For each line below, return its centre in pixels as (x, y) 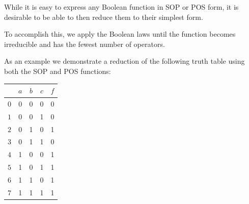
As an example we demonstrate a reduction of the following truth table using (124, 61)
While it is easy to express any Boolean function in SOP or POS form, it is (121, 7)
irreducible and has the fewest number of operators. (85, 44)
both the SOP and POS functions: (58, 71)
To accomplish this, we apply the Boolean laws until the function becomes (120, 34)
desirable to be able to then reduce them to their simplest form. (104, 17)
